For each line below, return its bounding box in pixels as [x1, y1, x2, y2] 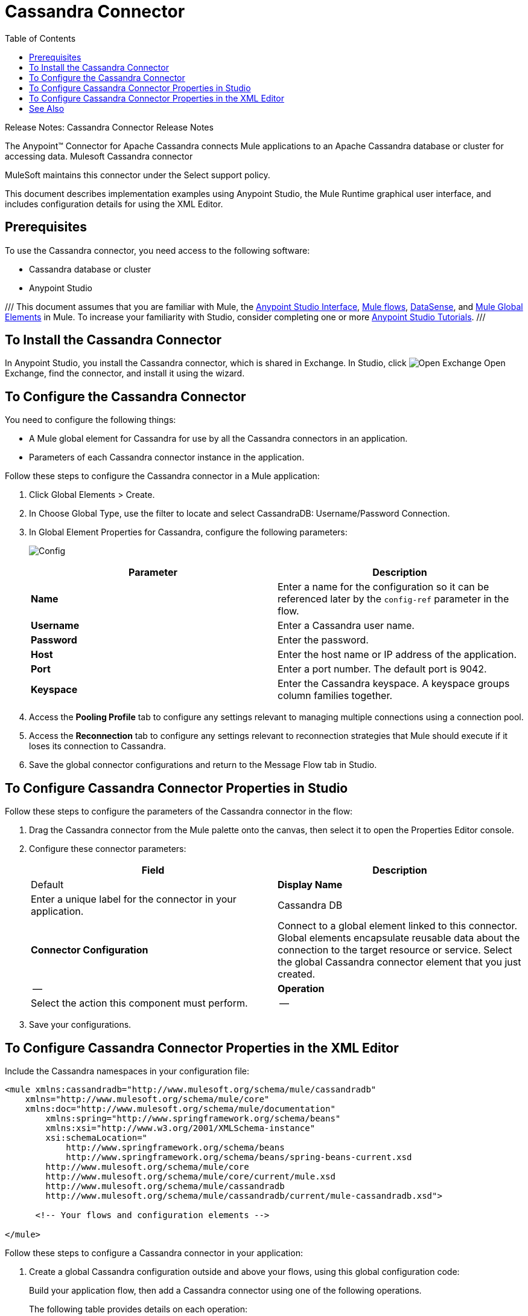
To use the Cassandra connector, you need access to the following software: [5, 245, 310, 256]
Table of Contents [5, 33, 76, 44]
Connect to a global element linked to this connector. [278, 920, 518, 932]
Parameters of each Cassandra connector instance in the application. [29, 452, 305, 463]
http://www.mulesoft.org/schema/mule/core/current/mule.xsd [45, 1171, 336, 1181]
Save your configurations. [29, 1019, 132, 1030]
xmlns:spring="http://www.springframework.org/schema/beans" [45, 1113, 341, 1123]
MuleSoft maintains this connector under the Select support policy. [5, 169, 270, 180]
